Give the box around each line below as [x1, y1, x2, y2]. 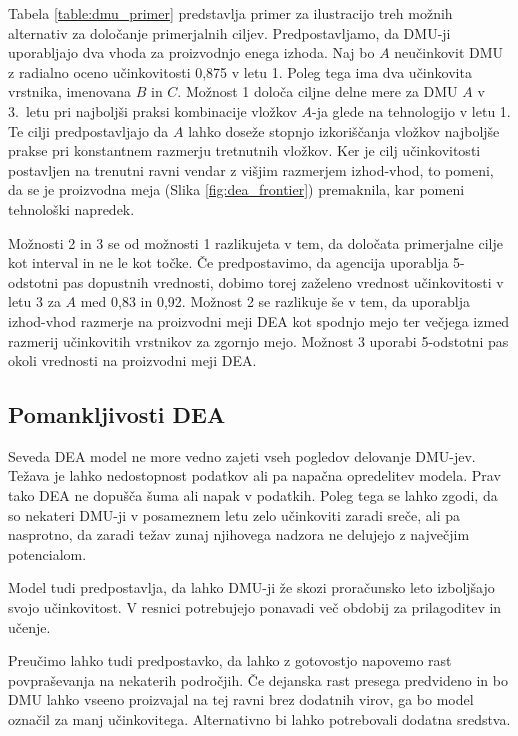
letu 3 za [8, 291, 61, 312]
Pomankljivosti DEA [8, 399, 226, 430]
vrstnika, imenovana [8, 81, 132, 102]
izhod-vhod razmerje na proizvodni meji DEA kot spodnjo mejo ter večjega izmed [8, 310, 510, 331]
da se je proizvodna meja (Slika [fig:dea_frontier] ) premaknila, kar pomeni [8, 179, 465, 200]
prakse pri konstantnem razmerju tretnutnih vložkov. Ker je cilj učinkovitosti [8, 140, 481, 161]
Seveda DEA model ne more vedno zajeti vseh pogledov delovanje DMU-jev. [8, 445, 476, 466]
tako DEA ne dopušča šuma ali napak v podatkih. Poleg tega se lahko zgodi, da [8, 485, 498, 506]
